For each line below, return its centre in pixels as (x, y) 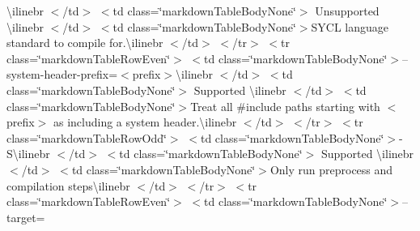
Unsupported (347, 11)
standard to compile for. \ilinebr (85, 43)
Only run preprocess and (331, 169)
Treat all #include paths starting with (285, 106)
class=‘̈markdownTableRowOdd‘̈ (87, 137)
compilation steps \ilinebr (68, 185)
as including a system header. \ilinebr (145, 122)
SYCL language (350, 26)
